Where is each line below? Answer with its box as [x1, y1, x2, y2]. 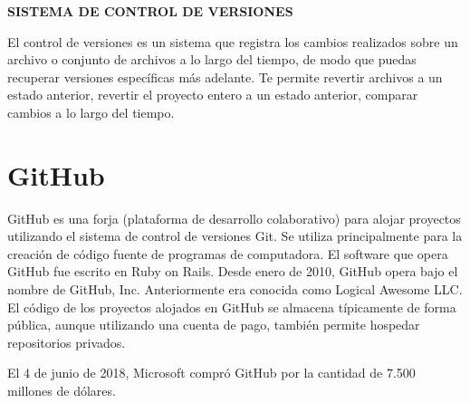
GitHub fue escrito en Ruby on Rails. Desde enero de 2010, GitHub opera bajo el [7, 262, 458, 281]
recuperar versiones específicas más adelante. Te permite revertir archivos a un [7, 67, 443, 86]
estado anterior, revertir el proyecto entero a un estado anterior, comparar [7, 85, 418, 104]
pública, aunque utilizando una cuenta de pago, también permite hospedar [7, 315, 420, 334]
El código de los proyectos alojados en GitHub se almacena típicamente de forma [7, 297, 456, 316]
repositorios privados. [7, 332, 126, 351]
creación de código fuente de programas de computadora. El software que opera [7, 244, 448, 263]
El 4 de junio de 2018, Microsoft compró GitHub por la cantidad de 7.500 [7, 363, 416, 382]
